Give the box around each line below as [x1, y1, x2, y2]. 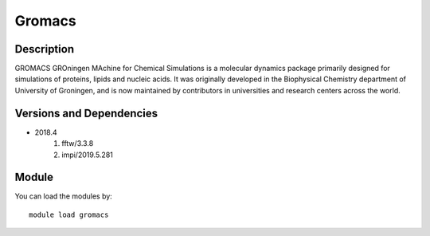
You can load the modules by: [14, 191, 113, 201]
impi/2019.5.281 [61, 150, 113, 159]
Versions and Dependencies [14, 106, 158, 120]
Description [14, 42, 75, 56]
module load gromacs [29, 210, 109, 219]
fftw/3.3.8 [61, 139, 94, 148]
